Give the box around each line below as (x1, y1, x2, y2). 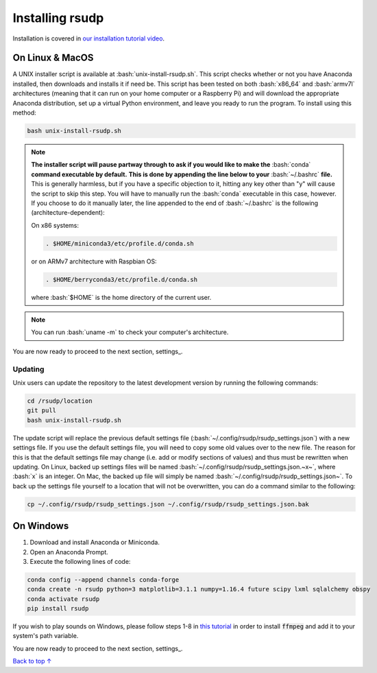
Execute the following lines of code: (29, 557, 131, 565)
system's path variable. (12, 632, 79, 640)
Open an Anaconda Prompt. (29, 547, 109, 556)
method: (12, 108, 37, 117)
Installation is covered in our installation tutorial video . (12, 34, 165, 43)
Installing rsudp (12, 10, 104, 25)
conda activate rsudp (27, 595, 100, 603)
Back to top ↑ (12, 657, 52, 665)
